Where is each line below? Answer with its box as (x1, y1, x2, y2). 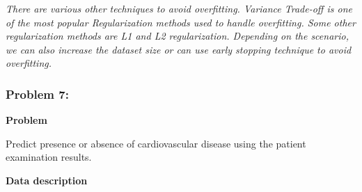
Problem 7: (6, 85, 69, 102)
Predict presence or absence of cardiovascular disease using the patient (6, 136, 306, 150)
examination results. (6, 150, 92, 164)
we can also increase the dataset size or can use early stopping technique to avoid (6, 42, 352, 56)
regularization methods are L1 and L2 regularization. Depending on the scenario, (6, 29, 349, 43)
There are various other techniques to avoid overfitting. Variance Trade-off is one (6, 1, 352, 15)
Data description (6, 173, 88, 187)
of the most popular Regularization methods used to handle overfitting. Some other (6, 15, 356, 29)
